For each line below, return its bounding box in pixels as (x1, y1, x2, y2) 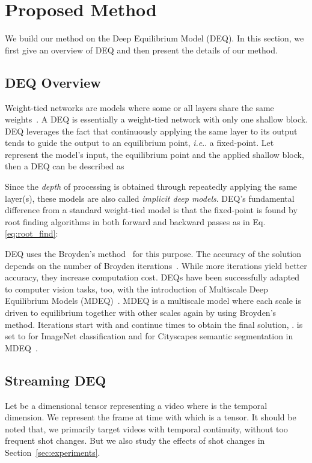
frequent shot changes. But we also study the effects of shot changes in (5, 434, 265, 447)
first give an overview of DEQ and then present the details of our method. (5, 43, 278, 56)
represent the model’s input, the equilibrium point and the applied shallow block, (5, 148, 304, 160)
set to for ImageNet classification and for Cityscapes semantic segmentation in (5, 330, 293, 342)
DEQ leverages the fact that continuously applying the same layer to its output (5, 124, 298, 137)
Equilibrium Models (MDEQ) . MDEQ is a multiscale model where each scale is (5, 294, 301, 307)
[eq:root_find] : (5, 227, 58, 240)
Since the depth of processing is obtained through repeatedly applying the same (5, 180, 298, 193)
